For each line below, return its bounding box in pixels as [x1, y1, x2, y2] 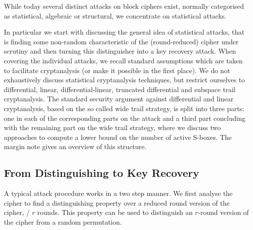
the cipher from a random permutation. [4, 216, 122, 227]
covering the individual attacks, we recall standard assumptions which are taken [4, 55, 243, 65]
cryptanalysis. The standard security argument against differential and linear [4, 94, 234, 104]
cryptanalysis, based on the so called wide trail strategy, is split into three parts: [4, 103, 244, 113]
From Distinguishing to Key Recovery [4, 165, 199, 180]
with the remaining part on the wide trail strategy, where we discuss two [4, 122, 221, 133]
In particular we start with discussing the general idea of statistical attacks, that [4, 27, 245, 37]
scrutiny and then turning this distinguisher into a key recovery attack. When [4, 46, 236, 56]
